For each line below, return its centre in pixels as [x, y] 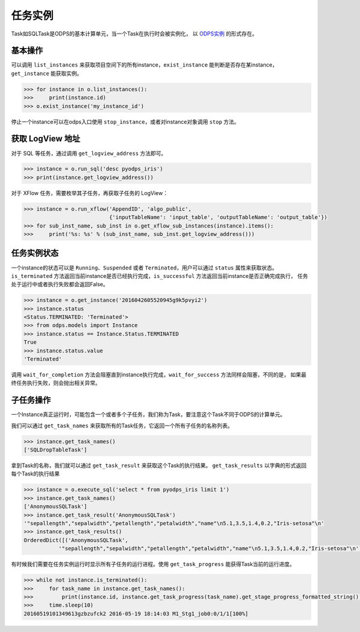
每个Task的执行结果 [35, 474]
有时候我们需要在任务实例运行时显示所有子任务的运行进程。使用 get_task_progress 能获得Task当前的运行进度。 [153, 564]
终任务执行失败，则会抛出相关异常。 [56, 383]
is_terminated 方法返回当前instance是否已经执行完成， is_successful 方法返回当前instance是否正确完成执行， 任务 [160, 275]
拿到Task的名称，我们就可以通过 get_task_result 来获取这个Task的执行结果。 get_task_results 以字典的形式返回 [159, 466]
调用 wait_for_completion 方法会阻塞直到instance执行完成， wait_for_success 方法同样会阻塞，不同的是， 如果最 [159, 375]
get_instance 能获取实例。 [47, 73]
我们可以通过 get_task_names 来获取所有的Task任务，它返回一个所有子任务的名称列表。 [122, 426]
